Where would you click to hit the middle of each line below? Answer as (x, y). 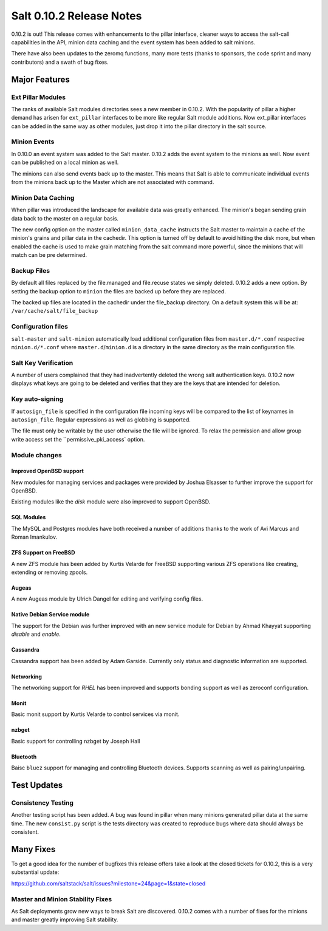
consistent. (25, 832)
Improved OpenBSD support (48, 471)
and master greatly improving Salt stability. (65, 919)
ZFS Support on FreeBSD (43, 553)
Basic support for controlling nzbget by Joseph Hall (76, 741)
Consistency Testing (43, 803)
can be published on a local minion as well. (65, 162)
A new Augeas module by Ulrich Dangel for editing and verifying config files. (107, 599)
